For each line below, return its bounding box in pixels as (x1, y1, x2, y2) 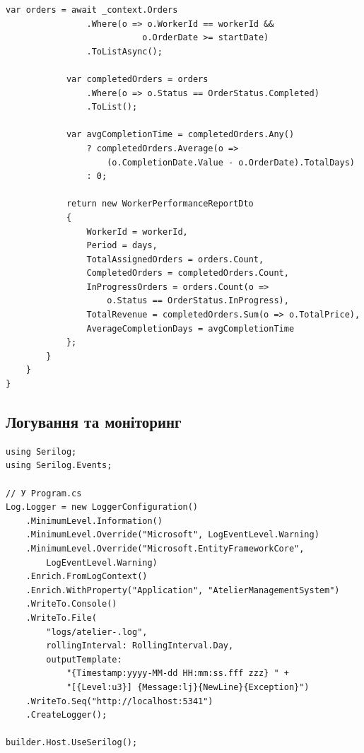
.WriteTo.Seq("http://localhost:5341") (25, 696, 213, 706)
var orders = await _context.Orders (6, 5, 178, 15)
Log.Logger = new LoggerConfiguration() (6, 502, 199, 513)
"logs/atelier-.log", (46, 626, 148, 637)
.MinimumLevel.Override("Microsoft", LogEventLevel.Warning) (25, 530, 319, 540)
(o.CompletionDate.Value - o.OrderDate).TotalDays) (107, 157, 355, 168)
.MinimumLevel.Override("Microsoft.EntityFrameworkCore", (25, 543, 305, 554)
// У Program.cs (6, 488, 82, 498)
